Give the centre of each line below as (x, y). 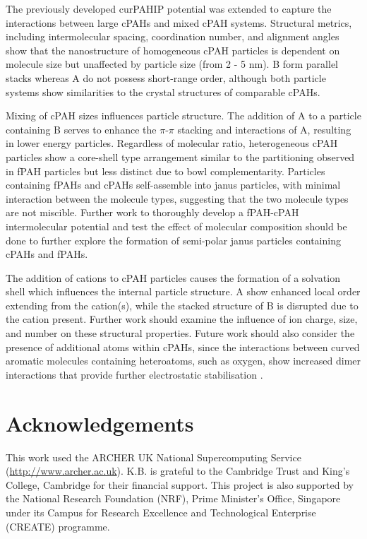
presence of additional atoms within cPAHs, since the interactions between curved (183, 346)
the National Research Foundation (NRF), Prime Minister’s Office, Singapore (173, 498)
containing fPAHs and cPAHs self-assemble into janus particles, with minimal (173, 185)
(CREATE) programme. (58, 526)
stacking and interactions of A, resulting (264, 129)
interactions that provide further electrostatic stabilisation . (134, 374)
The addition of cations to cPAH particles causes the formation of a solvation (173, 277)
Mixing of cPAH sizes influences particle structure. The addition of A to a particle (183, 115)
